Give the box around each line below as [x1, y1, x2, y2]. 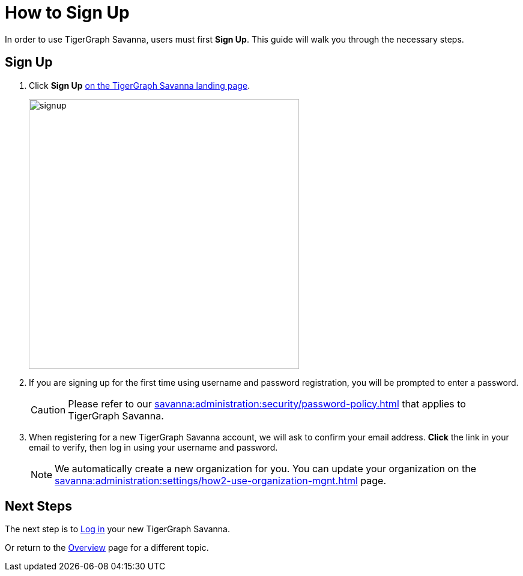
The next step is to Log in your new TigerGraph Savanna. [5, 524, 231, 535]
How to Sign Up [5, 2, 130, 23]
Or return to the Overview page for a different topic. [5, 542, 209, 553]
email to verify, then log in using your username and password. [29, 442, 278, 452]
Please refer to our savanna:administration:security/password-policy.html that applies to [68, 397, 466, 410]
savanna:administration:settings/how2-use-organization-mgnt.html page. [55, 474, 386, 487]
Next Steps [5, 499, 72, 514]
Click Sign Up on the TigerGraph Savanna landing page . [29, 80, 250, 91]
